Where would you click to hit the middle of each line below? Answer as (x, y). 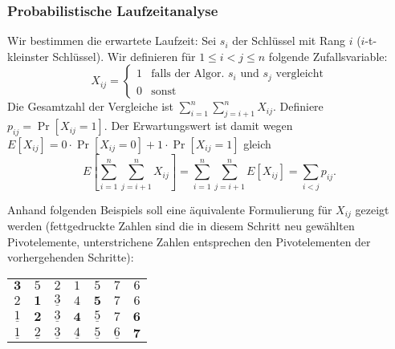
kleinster (28, 56)
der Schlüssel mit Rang (289, 41)
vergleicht (300, 74)
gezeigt (372, 209)
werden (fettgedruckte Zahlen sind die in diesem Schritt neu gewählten (181, 226)
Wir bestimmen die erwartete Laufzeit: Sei (112, 41)
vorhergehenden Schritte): (71, 257)
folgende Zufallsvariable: (328, 56)
